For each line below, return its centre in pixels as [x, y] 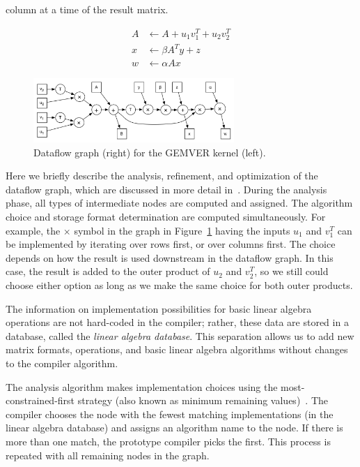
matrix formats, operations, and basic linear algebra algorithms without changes [177, 349]
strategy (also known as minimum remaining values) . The [203, 400]
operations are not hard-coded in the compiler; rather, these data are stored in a [177, 322]
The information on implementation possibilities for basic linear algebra [159, 308]
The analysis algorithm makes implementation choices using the [142, 386]
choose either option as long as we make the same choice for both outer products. [179, 285]
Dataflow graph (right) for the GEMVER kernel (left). [150, 152]
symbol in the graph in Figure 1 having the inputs [182, 230]
